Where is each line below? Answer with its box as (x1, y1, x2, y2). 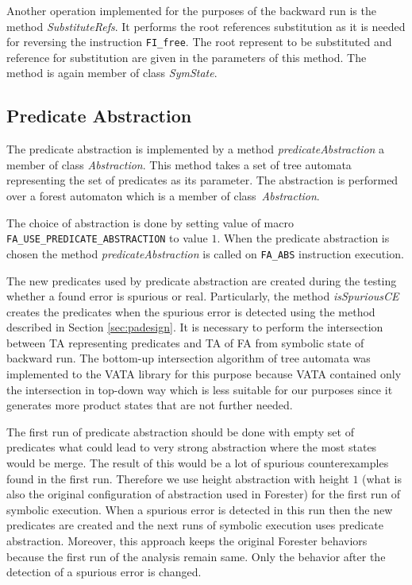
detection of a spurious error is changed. (6, 564, 202, 580)
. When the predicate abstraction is (217, 230, 390, 246)
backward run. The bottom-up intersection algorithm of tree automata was (6, 350, 371, 366)
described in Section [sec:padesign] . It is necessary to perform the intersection (6, 319, 383, 335)
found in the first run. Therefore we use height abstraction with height (6, 470, 349, 486)
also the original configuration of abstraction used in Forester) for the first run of (6, 486, 401, 502)
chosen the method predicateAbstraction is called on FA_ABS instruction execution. (6, 245, 404, 262)
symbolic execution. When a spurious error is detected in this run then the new (6, 501, 393, 517)
